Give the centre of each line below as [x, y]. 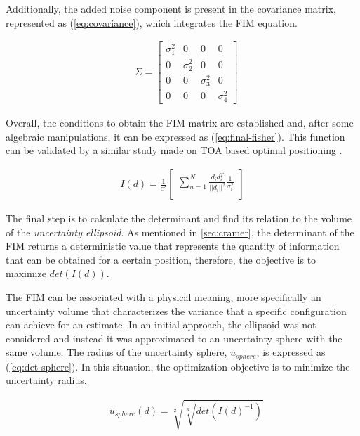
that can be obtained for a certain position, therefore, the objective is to [161, 259]
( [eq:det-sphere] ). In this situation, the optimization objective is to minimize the [178, 366]
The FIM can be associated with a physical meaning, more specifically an [164, 297]
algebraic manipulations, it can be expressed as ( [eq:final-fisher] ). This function [175, 136]
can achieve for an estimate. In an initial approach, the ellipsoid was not [161, 325]
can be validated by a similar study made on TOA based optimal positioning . [174, 150]
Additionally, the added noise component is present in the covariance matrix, [171, 8]
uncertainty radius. [46, 380]
